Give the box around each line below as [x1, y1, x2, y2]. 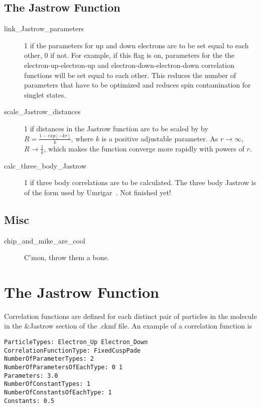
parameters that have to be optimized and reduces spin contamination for [24, 79, 251, 90]
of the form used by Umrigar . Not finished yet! [24, 187, 171, 197]
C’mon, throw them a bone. [24, 252, 109, 263]
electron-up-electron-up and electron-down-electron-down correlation [24, 59, 234, 70]
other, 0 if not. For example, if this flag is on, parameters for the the [24, 50, 235, 60]
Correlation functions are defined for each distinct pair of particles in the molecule [4, 310, 257, 321]
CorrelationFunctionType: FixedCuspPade [4, 347, 141, 354]
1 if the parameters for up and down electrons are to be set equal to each [24, 40, 249, 50]
